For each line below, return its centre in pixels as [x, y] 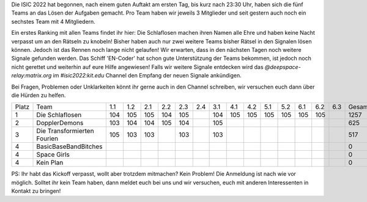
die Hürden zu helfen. [39, 95]
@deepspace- [283, 67]
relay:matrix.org [32, 76]
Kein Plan [50, 163]
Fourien [47, 139]
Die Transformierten [65, 131]
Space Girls [53, 154]
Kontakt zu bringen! [36, 191]
